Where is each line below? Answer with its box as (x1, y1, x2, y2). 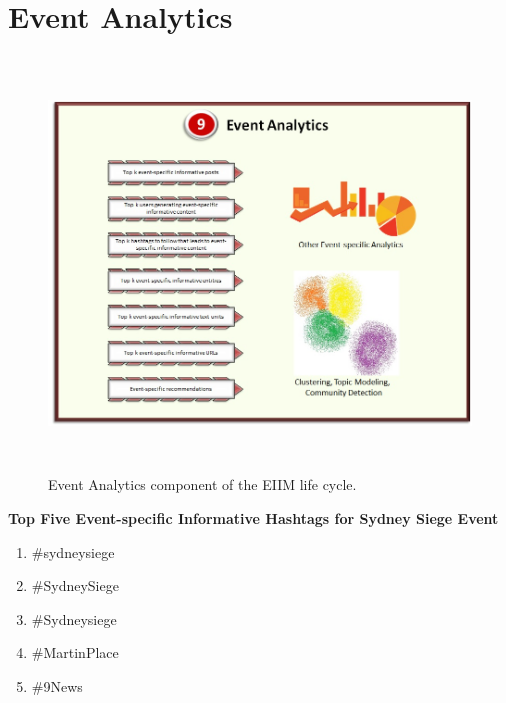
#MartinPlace (31, 642, 119, 663)
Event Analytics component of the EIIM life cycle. (48, 474, 357, 495)
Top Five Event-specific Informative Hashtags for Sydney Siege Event (8, 508, 499, 529)
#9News (31, 676, 83, 697)
